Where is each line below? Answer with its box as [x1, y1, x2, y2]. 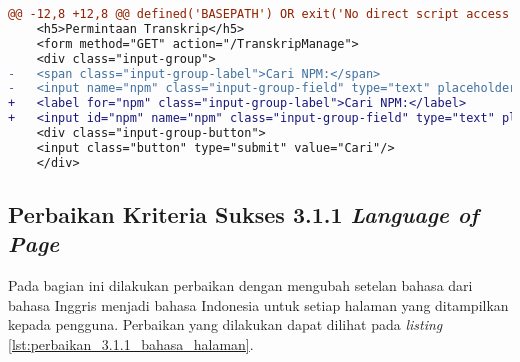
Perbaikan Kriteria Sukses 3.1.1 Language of [8, 199, 479, 230]
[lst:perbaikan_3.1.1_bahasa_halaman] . [8, 334, 254, 354]
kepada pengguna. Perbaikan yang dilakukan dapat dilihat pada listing [8, 314, 443, 335]
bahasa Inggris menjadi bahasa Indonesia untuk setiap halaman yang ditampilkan [8, 294, 509, 315]
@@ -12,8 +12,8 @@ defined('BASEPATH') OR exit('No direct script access [8, 7, 510, 21]
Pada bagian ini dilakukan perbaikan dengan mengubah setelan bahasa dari [8, 275, 473, 296]
